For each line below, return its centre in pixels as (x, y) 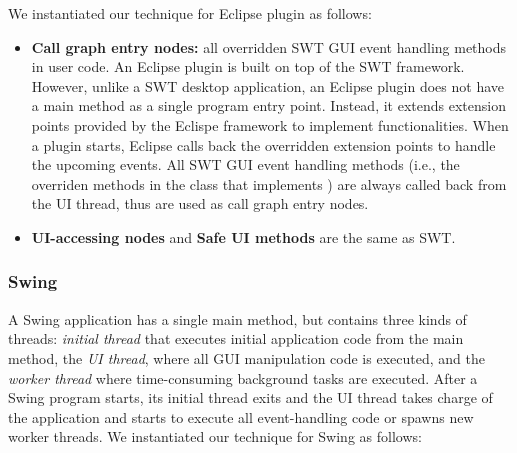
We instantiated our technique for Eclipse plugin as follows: (190, 13)
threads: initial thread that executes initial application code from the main (236, 338)
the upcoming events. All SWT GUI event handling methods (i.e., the (245, 164)
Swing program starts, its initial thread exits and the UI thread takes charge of (250, 397)
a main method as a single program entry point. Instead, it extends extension (268, 105)
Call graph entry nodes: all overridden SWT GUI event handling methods (269, 46)
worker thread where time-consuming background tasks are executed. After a (243, 377)
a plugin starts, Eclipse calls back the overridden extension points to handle (263, 144)
